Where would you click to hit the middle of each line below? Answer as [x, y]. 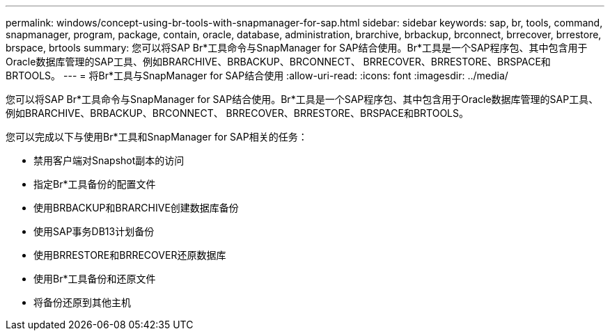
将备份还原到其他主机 [82, 302]
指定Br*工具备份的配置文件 [95, 184]
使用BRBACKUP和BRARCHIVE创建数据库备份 [136, 208]
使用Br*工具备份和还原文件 [95, 279]
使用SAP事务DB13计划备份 [94, 231]
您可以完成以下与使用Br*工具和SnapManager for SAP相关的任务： [157, 137]
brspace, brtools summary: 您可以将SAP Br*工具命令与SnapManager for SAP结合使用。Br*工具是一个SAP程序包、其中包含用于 [297, 48]
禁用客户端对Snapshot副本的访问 [109, 160]
